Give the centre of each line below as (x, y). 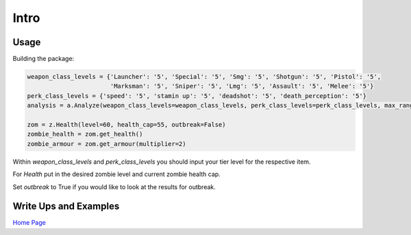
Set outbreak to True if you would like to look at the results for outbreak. (114, 187)
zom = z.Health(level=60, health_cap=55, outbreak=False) (126, 124)
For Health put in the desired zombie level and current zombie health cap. (116, 174)
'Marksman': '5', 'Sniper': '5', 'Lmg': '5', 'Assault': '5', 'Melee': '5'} (242, 86)
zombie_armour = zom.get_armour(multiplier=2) (107, 144)
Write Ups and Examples (66, 207)
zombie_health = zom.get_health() (85, 134)
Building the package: (43, 59)
